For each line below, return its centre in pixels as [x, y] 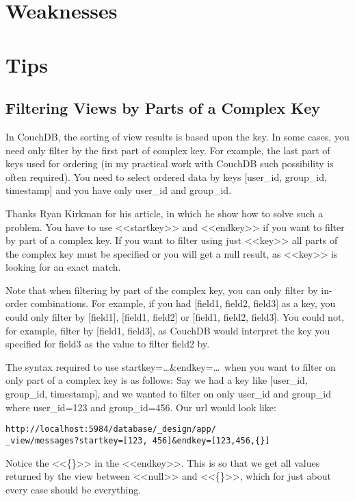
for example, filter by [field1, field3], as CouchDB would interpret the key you [168, 330]
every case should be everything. [74, 489]
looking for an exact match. [63, 267]
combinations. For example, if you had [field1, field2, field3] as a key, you [183, 303]
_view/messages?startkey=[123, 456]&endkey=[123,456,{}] [138, 440]
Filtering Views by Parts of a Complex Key [163, 108]
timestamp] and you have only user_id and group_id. [119, 190]
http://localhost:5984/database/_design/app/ [111, 429]
